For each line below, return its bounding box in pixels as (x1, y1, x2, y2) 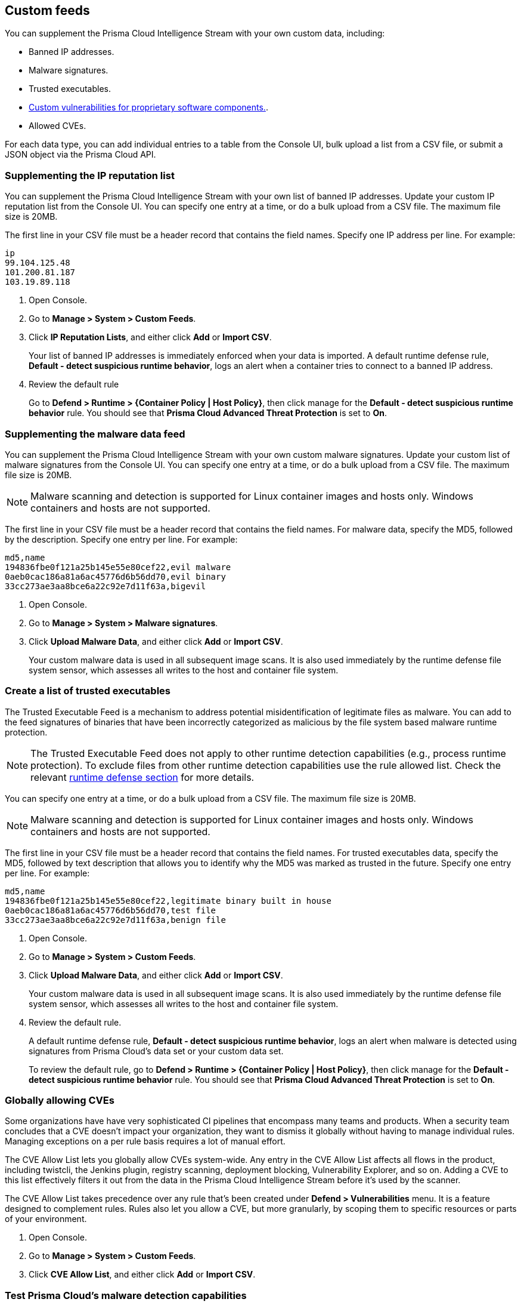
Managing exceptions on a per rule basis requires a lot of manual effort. (5, 1136, 286, 1147)
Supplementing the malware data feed (5, 427, 185, 440)
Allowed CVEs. (29, 121, 86, 131)
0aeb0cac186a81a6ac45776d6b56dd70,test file (5, 905, 216, 915)
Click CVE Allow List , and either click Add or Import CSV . (29, 1269, 256, 1280)
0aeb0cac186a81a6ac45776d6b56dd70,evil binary (5, 571, 226, 581)
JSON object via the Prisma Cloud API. (5, 149, 156, 160)
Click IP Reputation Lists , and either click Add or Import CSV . (29, 332, 272, 343)
